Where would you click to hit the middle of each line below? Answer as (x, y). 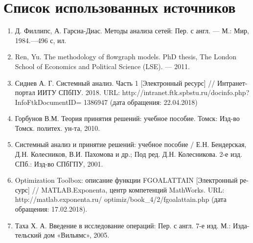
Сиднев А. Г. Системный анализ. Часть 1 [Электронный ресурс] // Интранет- (131, 83)
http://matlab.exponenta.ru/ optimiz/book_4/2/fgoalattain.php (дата (121, 199)
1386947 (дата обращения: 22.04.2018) (141, 102)
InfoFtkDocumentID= (48, 102)
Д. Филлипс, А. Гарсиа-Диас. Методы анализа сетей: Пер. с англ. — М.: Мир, (132, 31)
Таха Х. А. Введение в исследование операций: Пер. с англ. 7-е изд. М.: (123, 225)
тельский (28, 235)
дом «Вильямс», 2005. (77, 235)
